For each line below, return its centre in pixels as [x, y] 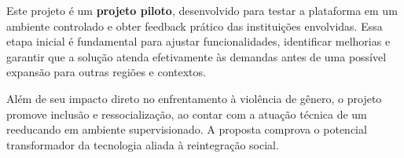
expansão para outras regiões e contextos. [106, 72]
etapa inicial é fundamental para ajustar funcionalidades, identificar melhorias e [198, 41]
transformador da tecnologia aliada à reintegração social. [143, 144]
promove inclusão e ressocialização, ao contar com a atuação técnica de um [187, 114]
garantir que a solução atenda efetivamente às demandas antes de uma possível [196, 56]
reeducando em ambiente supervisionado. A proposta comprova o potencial [187, 129]
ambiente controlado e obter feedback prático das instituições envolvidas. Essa [195, 26]
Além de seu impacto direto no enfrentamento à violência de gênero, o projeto [194, 98]
